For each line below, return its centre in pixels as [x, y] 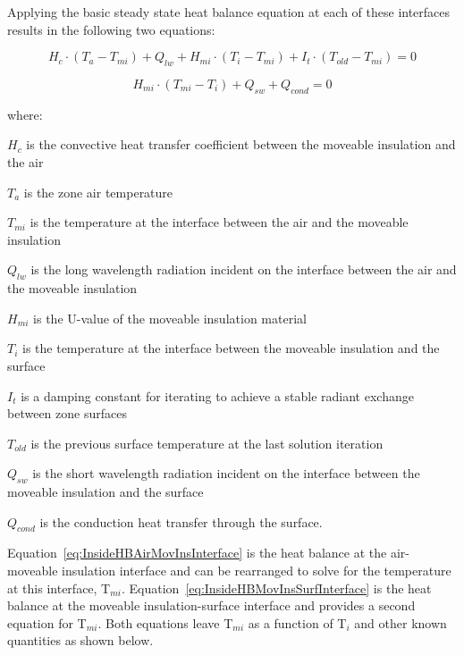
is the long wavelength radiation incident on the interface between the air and [244, 269]
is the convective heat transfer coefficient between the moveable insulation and [241, 144]
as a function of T [297, 622]
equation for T [47, 622]
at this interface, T [59, 588]
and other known [401, 622]
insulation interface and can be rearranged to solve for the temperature [257, 571]
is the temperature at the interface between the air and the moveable [219, 222]
